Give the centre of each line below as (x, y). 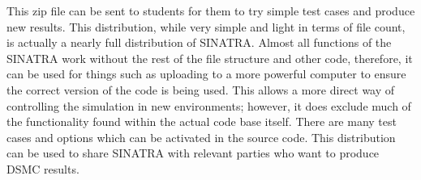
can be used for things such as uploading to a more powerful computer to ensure (206, 74)
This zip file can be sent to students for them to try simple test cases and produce (211, 10)
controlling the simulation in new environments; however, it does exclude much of (209, 105)
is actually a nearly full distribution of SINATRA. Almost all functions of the (199, 42)
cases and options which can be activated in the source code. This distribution (201, 137)
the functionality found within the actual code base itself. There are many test (202, 121)
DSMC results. (43, 168)
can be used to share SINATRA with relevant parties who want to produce (193, 153)
